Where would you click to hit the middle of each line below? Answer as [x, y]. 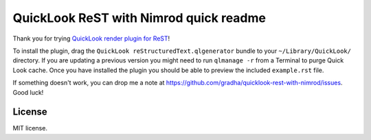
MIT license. [30, 128]
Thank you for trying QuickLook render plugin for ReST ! [91, 38]
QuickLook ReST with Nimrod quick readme [139, 18]
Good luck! [28, 92]
